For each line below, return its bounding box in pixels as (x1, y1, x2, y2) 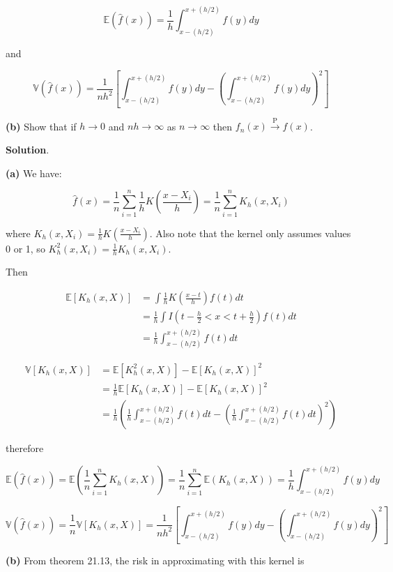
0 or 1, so (6, 241, 45, 255)
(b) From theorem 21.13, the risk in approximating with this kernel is (6, 552, 305, 567)
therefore (6, 441, 44, 456)
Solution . (6, 142, 49, 157)
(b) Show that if (6, 119, 77, 133)
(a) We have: (6, 165, 62, 180)
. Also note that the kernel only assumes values (149, 225, 351, 240)
